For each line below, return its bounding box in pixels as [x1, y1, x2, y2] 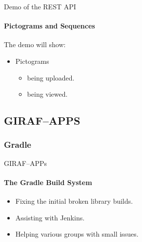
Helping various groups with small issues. [15, 229, 139, 239]
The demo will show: [4, 39, 66, 50]
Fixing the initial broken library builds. [15, 196, 133, 206]
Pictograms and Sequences [4, 21, 95, 31]
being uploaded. [27, 72, 75, 82]
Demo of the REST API [4, 1, 76, 11]
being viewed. [27, 89, 68, 99]
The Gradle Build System [4, 177, 92, 187]
